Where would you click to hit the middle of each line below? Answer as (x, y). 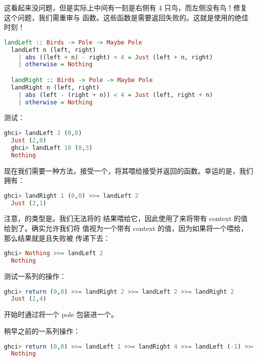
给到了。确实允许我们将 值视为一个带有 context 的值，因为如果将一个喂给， (126, 228)
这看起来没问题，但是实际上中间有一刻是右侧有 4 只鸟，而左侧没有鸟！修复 (126, 7)
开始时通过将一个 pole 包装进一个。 (61, 314)
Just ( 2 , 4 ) (29, 299)
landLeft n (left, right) (54, 50)
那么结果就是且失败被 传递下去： (57, 238)
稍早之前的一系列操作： (42, 331)
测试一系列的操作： (35, 276)
